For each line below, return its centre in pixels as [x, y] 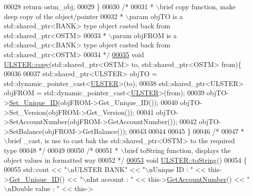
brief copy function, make [198, 6]
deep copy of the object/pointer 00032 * [64, 16]
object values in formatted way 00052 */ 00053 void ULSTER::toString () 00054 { [126, 160]
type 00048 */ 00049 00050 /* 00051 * [61, 150]
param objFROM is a [145, 35]
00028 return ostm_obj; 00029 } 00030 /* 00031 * [79, 6]
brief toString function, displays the [178, 150]
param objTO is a [156, 16]
